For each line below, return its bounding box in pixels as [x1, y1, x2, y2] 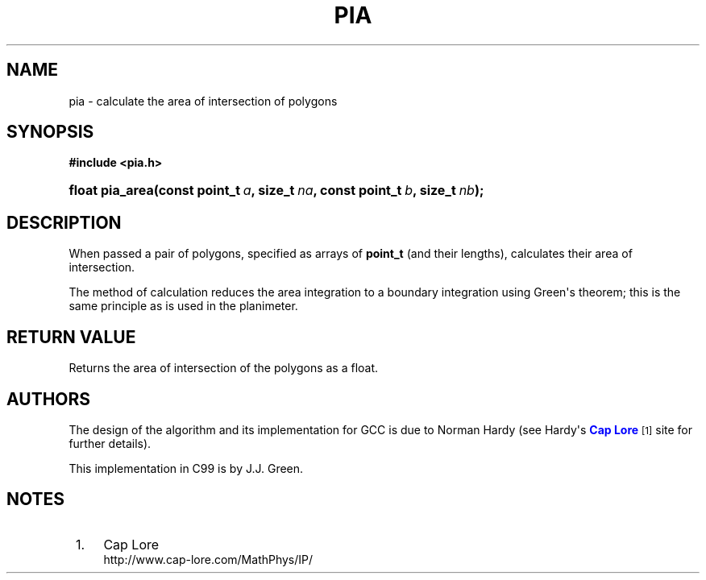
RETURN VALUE [6, 326, 136, 347]
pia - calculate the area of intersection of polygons [69, 93, 338, 108]
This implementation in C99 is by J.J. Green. [69, 461, 304, 475]
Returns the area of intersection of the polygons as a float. [69, 361, 379, 375]
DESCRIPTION [6, 212, 122, 233]
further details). [69, 436, 152, 450]
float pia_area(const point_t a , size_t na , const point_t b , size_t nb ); [69, 182, 484, 199]
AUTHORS [6, 388, 91, 409]
